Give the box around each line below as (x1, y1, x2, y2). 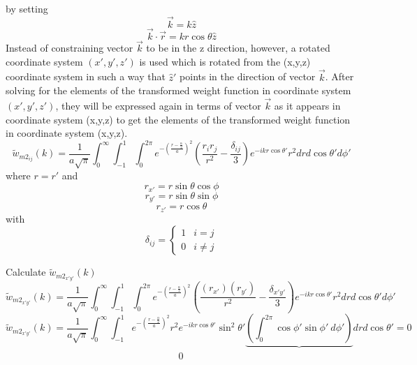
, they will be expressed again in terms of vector (55, 98, 261, 113)
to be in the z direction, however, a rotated (146, 40, 330, 55)
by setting (6, 1, 48, 15)
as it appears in (274, 98, 341, 113)
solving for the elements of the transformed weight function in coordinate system (6, 83, 351, 98)
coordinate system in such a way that (6, 69, 166, 84)
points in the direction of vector (180, 69, 316, 84)
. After (325, 69, 354, 84)
